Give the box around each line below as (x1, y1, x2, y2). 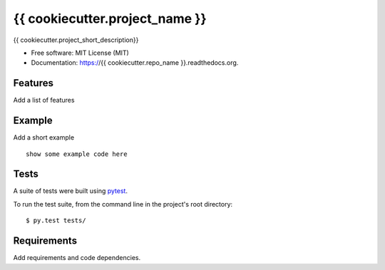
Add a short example (13, 133, 75, 142)
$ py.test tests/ (26, 217, 86, 224)
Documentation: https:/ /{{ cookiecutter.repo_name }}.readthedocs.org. (31, 58, 239, 67)
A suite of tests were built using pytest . (13, 187, 128, 195)
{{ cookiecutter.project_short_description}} (13, 36, 139, 44)
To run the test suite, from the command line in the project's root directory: (13, 199, 233, 208)
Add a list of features (13, 96, 75, 105)
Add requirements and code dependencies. (13, 254, 141, 262)
